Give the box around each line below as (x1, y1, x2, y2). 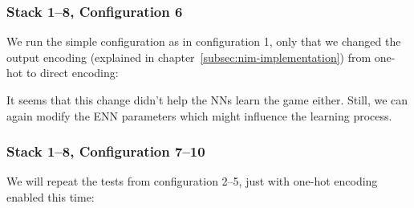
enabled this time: (6, 189, 95, 205)
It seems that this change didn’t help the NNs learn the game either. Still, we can (6, 92, 408, 108)
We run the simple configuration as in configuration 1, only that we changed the (6, 33, 401, 50)
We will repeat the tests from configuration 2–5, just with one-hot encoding (6, 173, 378, 190)
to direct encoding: (26, 64, 119, 81)
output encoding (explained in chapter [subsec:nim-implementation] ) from (6, 48, 371, 65)
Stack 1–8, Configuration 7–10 (6, 141, 205, 161)
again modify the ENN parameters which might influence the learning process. (6, 107, 392, 124)
